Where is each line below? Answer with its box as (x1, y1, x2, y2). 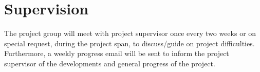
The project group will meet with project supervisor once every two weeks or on (4, 28, 256, 39)
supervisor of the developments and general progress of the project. (4, 58, 215, 68)
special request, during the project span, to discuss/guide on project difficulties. (4, 38, 255, 48)
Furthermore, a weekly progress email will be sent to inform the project (4, 48, 229, 59)
